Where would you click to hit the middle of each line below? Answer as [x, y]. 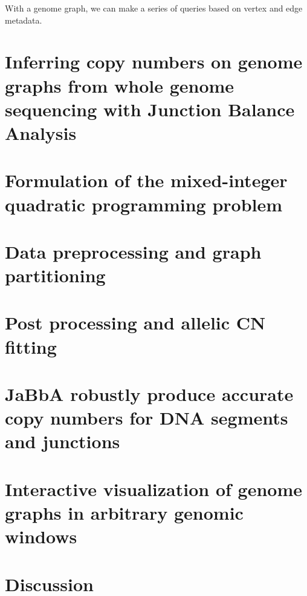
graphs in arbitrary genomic [124, 512]
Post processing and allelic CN [135, 323]
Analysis [41, 132]
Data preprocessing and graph [133, 251]
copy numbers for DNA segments [147, 418]
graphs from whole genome [120, 85]
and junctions [63, 441]
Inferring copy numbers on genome [154, 61]
